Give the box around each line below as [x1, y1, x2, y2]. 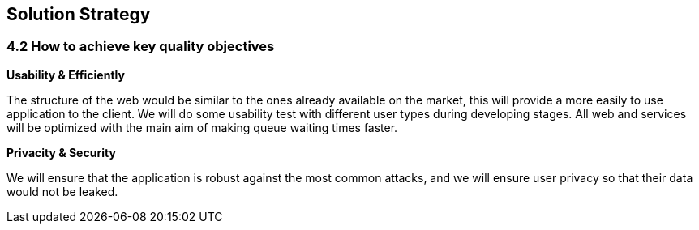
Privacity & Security [6, 145, 116, 160]
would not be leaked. [6, 184, 118, 198]
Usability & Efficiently [6, 67, 125, 82]
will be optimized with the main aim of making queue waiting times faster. [6, 120, 398, 134]
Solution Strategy [6, 4, 151, 24]
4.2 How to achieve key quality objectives [6, 38, 275, 55]
